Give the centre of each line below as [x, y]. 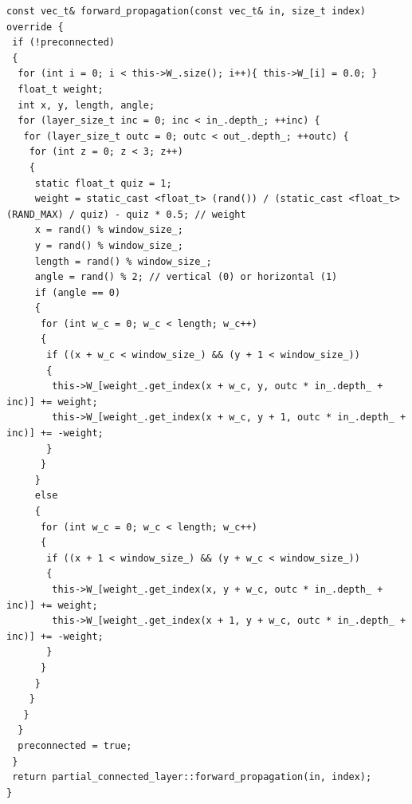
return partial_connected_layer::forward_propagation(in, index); [192, 777]
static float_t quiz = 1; [103, 183]
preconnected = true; [75, 745]
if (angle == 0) [78, 292]
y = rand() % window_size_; [109, 245]
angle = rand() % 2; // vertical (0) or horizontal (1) [186, 277]
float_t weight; [61, 89]
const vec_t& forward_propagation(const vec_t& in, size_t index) [186, 11]
